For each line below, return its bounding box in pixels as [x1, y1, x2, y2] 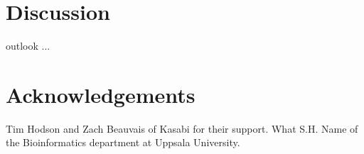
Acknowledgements [6, 79, 196, 109]
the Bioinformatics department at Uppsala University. [6, 135, 240, 150]
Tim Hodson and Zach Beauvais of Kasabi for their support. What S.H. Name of [6, 121, 358, 136]
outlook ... [6, 38, 50, 53]
